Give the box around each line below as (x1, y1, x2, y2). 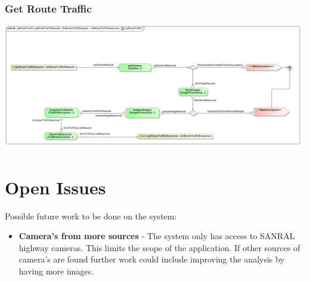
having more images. (18, 265, 94, 277)
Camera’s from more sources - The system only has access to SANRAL (18, 230, 295, 242)
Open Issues (5, 175, 106, 199)
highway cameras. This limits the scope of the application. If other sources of (18, 241, 300, 253)
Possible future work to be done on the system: (5, 209, 177, 222)
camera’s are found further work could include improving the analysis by (18, 253, 284, 265)
